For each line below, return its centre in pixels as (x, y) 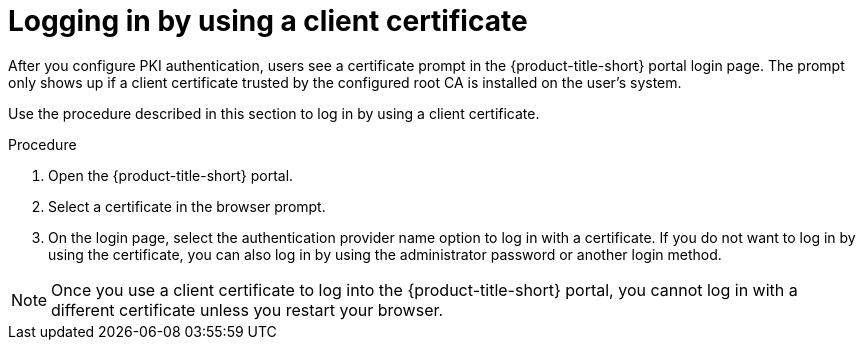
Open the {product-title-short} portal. (171, 175)
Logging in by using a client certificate (268, 21)
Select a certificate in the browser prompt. (187, 206)
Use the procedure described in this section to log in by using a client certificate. (274, 113)
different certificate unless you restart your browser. (247, 309)
